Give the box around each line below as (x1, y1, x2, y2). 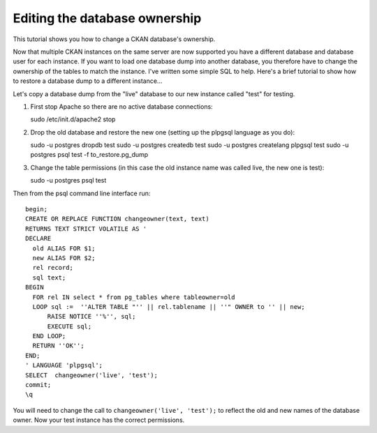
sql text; (32, 273, 66, 282)
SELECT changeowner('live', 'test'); (25, 371, 158, 379)
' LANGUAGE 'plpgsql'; (25, 361, 103, 370)
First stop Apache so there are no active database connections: (30, 102, 213, 111)
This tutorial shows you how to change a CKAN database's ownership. (13, 35, 216, 43)
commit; (25, 381, 52, 389)
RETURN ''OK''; (32, 342, 84, 350)
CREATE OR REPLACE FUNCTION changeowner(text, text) (25, 215, 209, 223)
